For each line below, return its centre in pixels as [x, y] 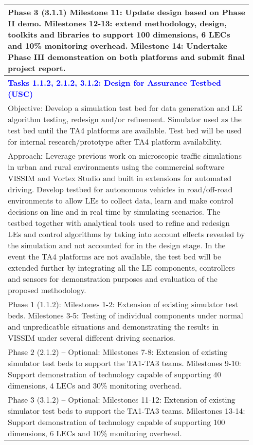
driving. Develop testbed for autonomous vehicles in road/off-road [120, 189]
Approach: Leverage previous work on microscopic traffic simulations [125, 156]
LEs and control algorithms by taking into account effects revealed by [126, 234]
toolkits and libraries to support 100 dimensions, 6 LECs [119, 34]
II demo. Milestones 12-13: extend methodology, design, [117, 23]
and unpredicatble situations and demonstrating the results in [113, 326]
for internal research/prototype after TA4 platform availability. [115, 141]
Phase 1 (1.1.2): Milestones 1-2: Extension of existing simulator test [123, 304]
